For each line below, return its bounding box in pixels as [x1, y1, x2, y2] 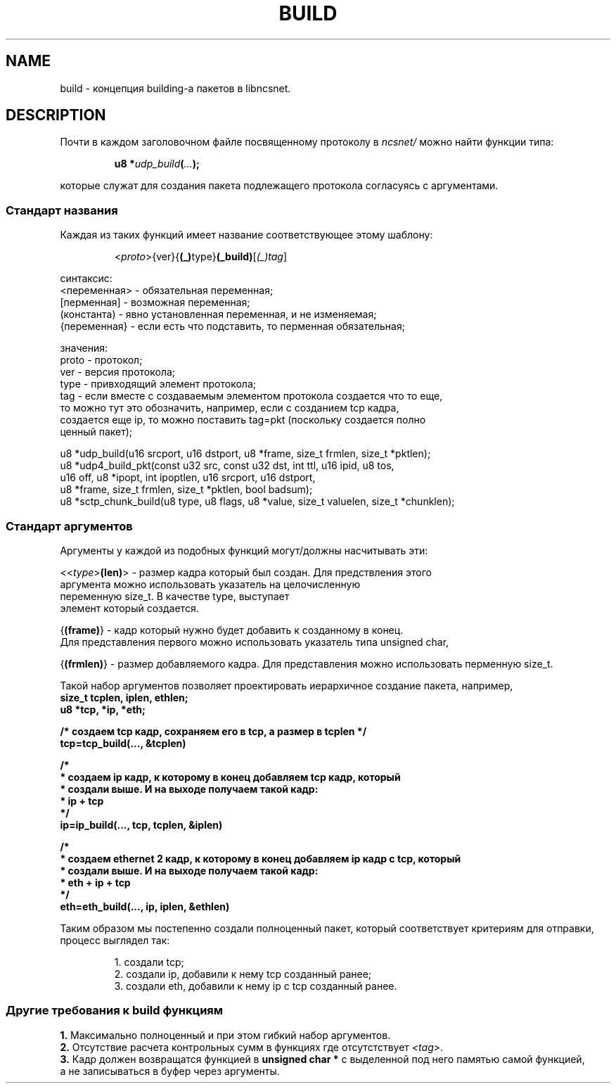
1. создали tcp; [114, 955, 184, 968]
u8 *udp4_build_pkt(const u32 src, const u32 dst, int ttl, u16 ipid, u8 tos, [60, 459, 394, 472]
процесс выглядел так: [60, 934, 170, 946]
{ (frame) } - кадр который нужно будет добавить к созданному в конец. [60, 623, 404, 636]
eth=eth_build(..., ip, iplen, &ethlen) [60, 900, 230, 912]
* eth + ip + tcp [60, 876, 131, 889]
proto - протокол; [60, 354, 143, 367]
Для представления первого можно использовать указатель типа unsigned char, [60, 635, 449, 648]
